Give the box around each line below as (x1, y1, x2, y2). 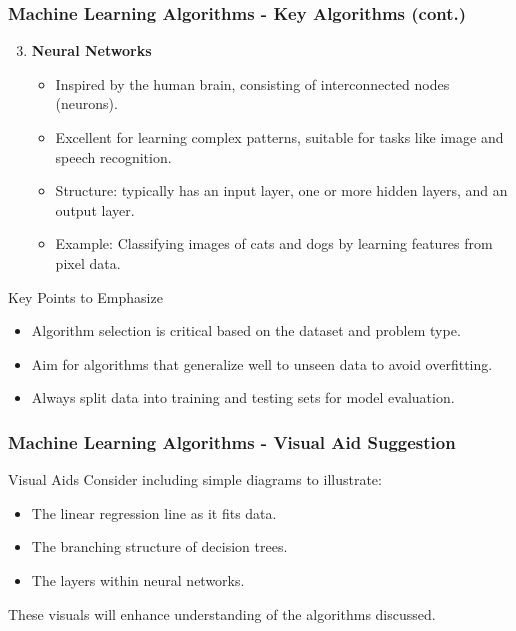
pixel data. (55, 252, 121, 273)
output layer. (55, 199, 135, 220)
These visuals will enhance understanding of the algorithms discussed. (8, 603, 436, 624)
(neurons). (55, 93, 118, 114)
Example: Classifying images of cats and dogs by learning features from (55, 233, 493, 254)
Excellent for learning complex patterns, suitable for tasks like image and (55, 127, 504, 147)
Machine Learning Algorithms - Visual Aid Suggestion (8, 429, 456, 454)
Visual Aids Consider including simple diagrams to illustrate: (8, 469, 382, 490)
